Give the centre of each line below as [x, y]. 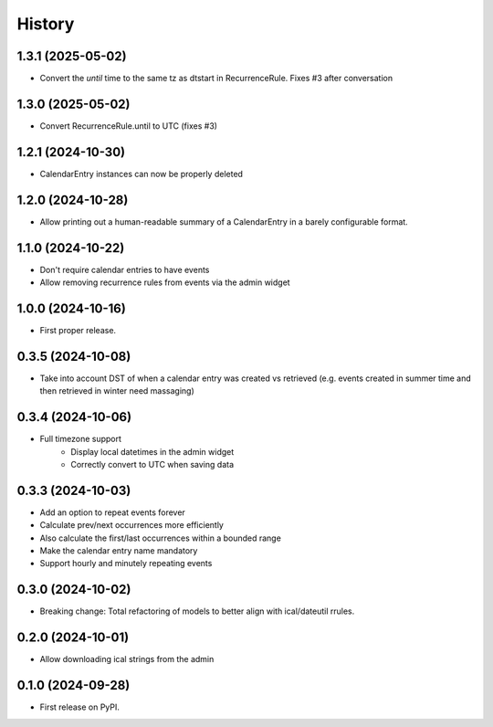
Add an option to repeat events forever [113, 512]
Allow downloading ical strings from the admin [127, 659]
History [46, 24]
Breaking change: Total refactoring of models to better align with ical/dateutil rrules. [197, 611]
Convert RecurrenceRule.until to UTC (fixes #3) [129, 126]
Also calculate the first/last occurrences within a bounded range [161, 538]
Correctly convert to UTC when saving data [152, 464]
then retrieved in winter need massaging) [117, 391]
